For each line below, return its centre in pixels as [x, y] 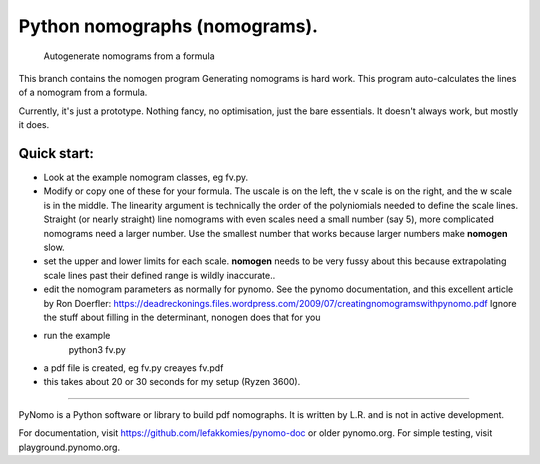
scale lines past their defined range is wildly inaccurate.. [159, 275]
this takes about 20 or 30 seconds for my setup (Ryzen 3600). [172, 382]
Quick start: [56, 153]
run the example [77, 336]
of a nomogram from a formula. [83, 92]
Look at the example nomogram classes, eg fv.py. [146, 177]
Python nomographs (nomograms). [168, 26]
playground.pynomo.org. [69, 447]
